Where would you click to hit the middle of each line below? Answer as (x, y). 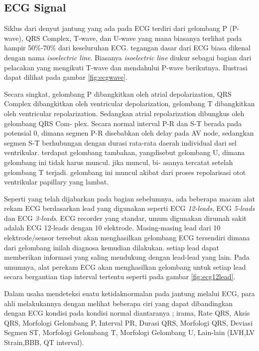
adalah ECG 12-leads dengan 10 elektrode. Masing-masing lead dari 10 (112, 228)
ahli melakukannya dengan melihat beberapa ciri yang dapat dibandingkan (119, 303)
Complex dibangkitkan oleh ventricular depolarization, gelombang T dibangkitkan (129, 103)
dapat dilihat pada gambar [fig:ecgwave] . (66, 77)
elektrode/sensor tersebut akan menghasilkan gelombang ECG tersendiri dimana (127, 238)
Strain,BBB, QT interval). (44, 342)
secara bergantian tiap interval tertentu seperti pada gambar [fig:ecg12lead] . (120, 276)
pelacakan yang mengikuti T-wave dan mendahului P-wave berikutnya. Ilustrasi (126, 67)
